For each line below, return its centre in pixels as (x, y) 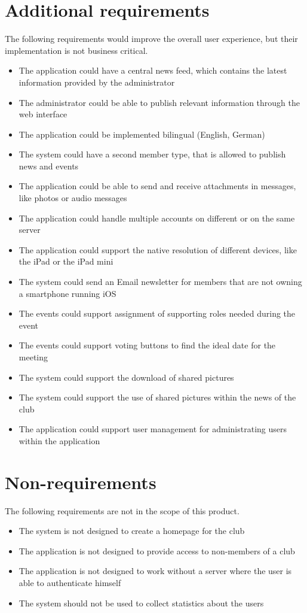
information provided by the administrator (97, 82)
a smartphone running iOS (67, 293)
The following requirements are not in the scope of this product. (122, 510)
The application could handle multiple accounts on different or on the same (157, 218)
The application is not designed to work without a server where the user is (155, 571)
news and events (49, 166)
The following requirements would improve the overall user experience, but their (151, 39)
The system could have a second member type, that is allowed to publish (152, 154)
